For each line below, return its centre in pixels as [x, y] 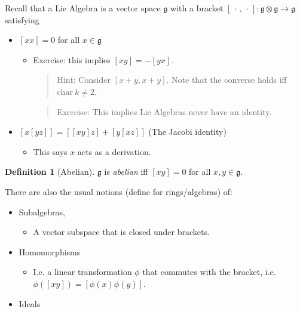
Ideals [30, 303]
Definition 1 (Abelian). [50, 172]
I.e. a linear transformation [82, 272]
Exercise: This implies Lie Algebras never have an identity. [164, 111]
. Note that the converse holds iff [226, 80]
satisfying [22, 19]
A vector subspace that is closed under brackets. [121, 232]
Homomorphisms [50, 251]
